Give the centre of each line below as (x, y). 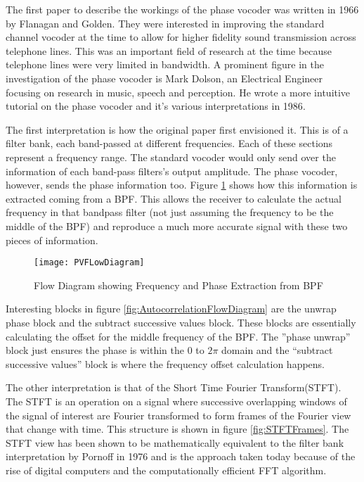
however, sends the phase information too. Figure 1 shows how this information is (182, 185)
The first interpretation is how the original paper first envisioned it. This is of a (177, 129)
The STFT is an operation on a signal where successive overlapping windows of (176, 401)
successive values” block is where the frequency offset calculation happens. (165, 363)
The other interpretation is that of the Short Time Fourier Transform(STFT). (174, 387)
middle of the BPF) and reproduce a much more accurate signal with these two (177, 226)
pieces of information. (52, 240)
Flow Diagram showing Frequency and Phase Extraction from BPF (178, 285)
